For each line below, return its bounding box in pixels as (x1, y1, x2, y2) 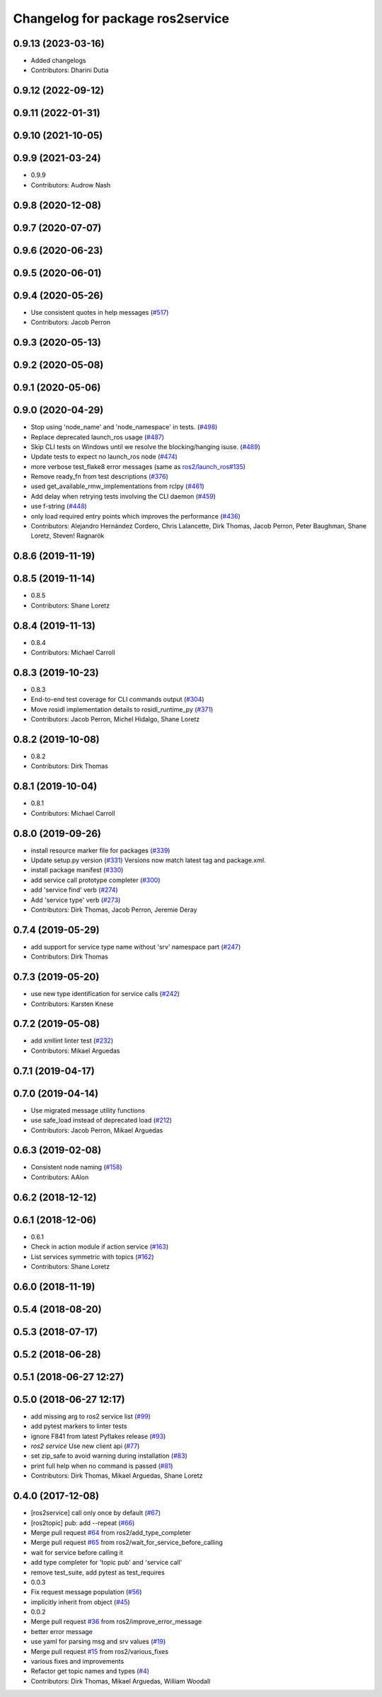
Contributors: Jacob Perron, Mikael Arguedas (30, 1125, 163, 1135)
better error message (30, 1627, 93, 1635)
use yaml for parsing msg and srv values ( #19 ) (30, 1638, 166, 1646)
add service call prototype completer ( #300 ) (30, 876, 161, 884)
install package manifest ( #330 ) (30, 866, 124, 874)
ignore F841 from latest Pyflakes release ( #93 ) (30, 1432, 166, 1440)
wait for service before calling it (30, 1548, 123, 1556)
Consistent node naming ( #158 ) (30, 1163, 123, 1171)
